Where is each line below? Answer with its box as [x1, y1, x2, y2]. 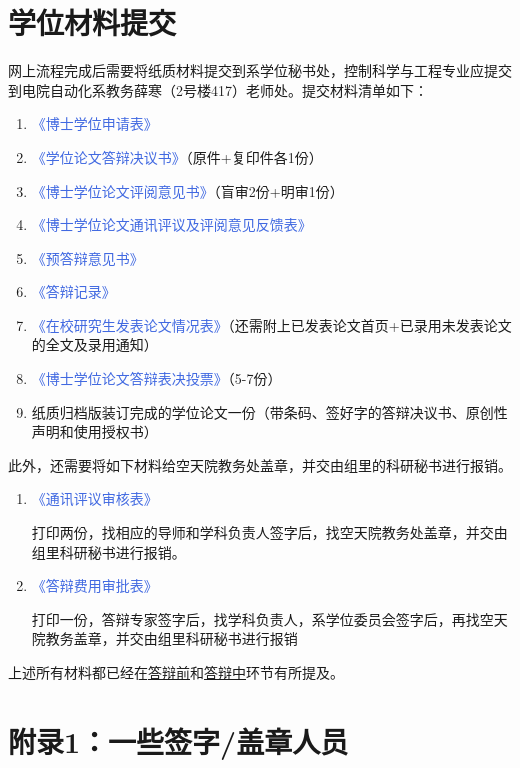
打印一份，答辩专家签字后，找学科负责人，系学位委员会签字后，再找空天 [31, 608, 508, 629]
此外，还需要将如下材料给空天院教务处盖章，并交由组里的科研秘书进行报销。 [8, 454, 512, 475]
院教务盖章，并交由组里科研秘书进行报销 [31, 628, 298, 649]
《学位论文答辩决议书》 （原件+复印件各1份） [31, 146, 323, 167]
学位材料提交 [8, 2, 177, 43]
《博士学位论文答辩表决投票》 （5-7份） [31, 368, 282, 389]
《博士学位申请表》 [31, 113, 158, 134]
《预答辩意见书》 [31, 247, 144, 268]
